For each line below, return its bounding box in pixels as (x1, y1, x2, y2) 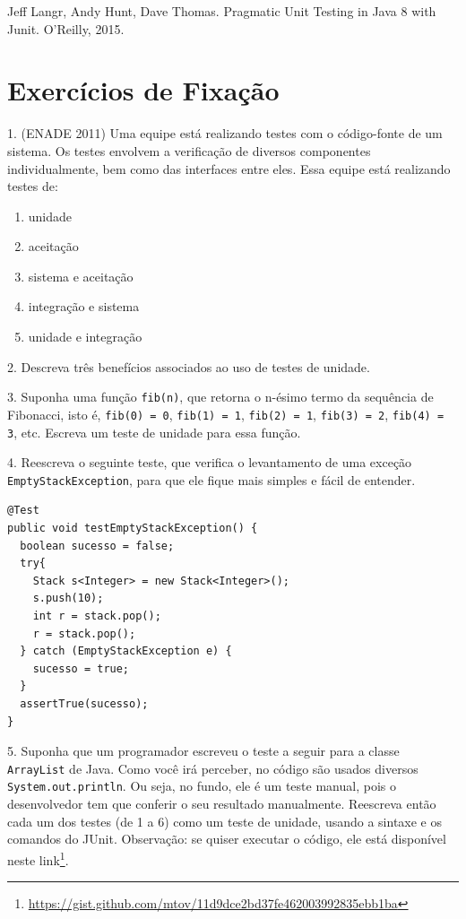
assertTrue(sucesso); (20, 698, 149, 710)
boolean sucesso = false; (20, 539, 175, 552)
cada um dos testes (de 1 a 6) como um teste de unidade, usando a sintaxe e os (7, 811, 443, 830)
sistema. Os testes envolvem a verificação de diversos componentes (7, 141, 371, 160)
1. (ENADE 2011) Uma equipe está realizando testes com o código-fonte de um (7, 124, 443, 143)
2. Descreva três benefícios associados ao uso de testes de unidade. (7, 357, 370, 376)
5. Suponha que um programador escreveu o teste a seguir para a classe (7, 741, 400, 760)
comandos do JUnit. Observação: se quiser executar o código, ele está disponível (7, 829, 446, 848)
